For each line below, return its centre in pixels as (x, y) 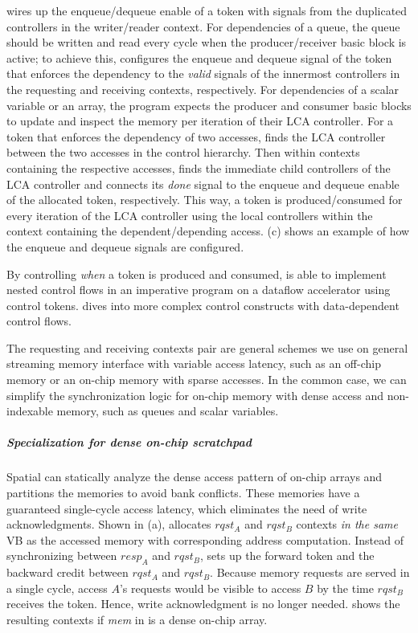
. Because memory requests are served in (310, 572)
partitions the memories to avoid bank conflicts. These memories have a (183, 492)
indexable (30, 411)
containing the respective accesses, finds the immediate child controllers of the (199, 167)
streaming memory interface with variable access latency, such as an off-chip (194, 363)
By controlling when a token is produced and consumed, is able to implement (197, 274)
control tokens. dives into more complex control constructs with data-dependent (203, 305)
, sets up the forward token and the (287, 555)
